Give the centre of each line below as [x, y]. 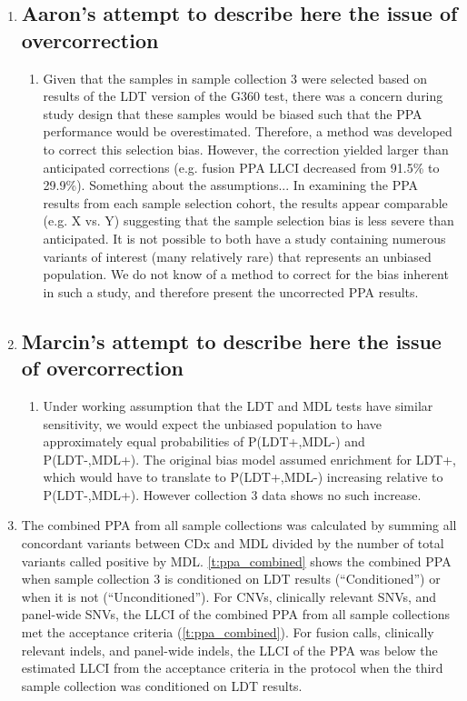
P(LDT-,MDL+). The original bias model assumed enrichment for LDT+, [249, 459]
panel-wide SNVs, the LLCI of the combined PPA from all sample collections [235, 614]
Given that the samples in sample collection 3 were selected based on [235, 78]
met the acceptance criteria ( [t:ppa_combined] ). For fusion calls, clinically [228, 632]
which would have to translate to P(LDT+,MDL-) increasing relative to [243, 477]
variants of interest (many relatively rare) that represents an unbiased [237, 256]
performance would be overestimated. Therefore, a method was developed [248, 131]
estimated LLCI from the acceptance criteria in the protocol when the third [232, 668]
